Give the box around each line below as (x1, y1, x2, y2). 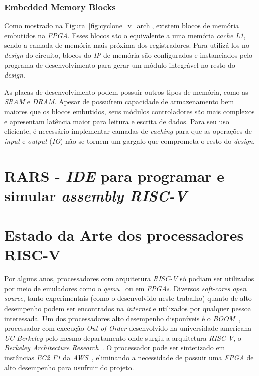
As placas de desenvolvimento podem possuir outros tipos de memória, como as (4, 86, 248, 97)
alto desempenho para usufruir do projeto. (4, 362, 134, 372)
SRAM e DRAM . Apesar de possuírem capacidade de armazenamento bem (4, 96, 234, 107)
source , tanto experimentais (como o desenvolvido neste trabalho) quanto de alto (4, 293, 252, 304)
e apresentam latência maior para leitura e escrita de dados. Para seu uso (4, 116, 229, 126)
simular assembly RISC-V (4, 185, 187, 206)
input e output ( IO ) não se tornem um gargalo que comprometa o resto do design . (4, 135, 255, 146)
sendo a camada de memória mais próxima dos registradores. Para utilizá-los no (4, 40, 249, 50)
